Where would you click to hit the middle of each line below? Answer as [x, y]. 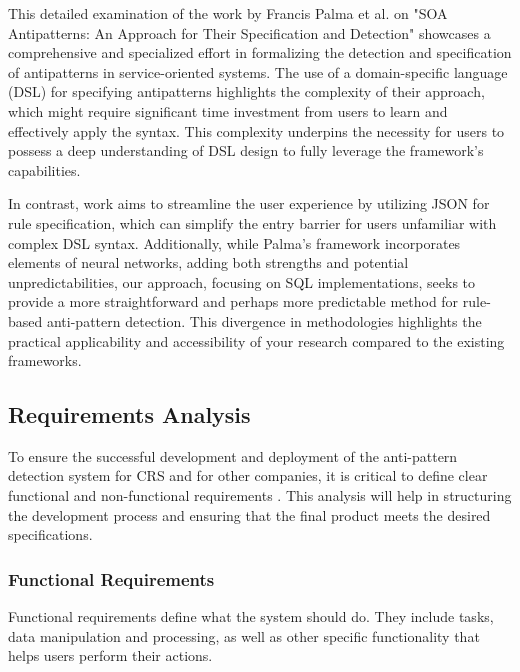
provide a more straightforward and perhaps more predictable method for [233, 301]
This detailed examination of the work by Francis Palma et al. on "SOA [228, 13]
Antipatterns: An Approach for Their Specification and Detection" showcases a [249, 32]
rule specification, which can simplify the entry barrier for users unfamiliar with [252, 222]
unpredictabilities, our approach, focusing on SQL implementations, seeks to [242, 281]
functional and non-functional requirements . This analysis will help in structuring [260, 495]
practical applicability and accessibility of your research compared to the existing [256, 340]
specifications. [50, 534]
